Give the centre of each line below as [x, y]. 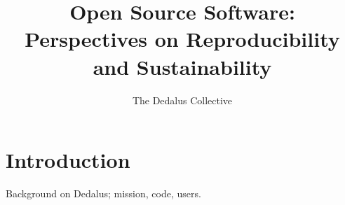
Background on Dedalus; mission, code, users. [103, 193]
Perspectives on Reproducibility [182, 39]
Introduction [68, 160]
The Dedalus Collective [182, 100]
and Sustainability [182, 66]
